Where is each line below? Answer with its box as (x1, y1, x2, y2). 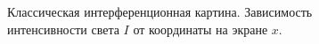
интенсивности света (7, 19, 119, 38)
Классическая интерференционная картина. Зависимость (7, 3, 313, 20)
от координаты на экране (133, 19, 268, 38)
